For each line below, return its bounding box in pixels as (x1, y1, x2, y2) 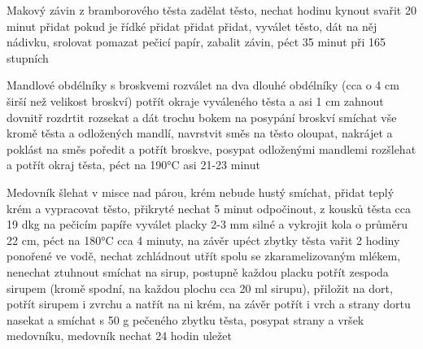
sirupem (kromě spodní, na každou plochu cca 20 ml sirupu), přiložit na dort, (7, 279, 393, 296)
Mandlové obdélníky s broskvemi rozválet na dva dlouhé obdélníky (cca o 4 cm (7, 76, 399, 94)
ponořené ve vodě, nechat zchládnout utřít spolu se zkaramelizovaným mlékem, (7, 247, 401, 264)
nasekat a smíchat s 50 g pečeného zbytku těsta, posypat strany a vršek (7, 311, 364, 328)
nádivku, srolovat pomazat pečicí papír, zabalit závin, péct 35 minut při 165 (7, 33, 386, 50)
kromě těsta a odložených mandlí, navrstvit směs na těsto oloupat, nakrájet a (7, 124, 393, 142)
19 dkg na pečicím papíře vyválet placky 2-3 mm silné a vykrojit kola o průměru (7, 216, 408, 233)
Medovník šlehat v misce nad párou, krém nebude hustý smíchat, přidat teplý (7, 183, 395, 200)
